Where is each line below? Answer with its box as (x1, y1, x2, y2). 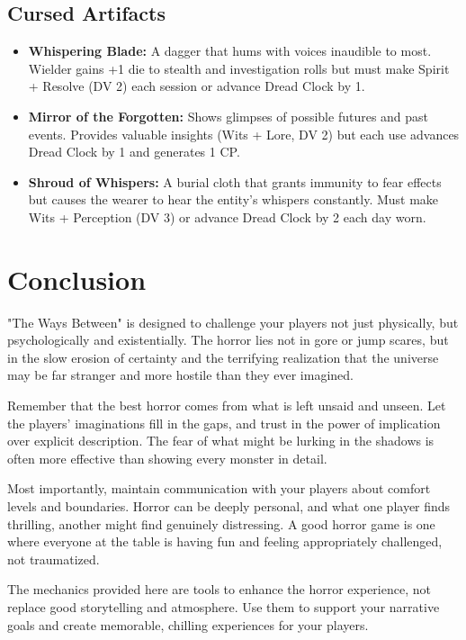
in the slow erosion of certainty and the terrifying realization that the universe (7, 347, 439, 366)
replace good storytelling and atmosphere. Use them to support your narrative (7, 597, 440, 616)
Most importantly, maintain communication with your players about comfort (7, 479, 431, 498)
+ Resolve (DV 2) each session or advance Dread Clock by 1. (28, 77, 365, 95)
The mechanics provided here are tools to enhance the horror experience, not (7, 580, 431, 599)
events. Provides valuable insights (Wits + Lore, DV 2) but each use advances (28, 124, 460, 143)
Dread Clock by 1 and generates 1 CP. (28, 142, 240, 161)
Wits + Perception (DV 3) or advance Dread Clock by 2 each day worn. (28, 207, 426, 226)
